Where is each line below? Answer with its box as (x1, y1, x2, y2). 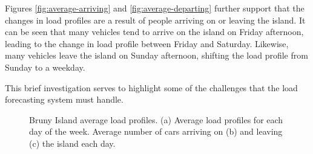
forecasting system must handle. (5, 93, 124, 106)
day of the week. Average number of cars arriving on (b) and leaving (29, 125, 283, 138)
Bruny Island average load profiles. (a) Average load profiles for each (29, 113, 283, 126)
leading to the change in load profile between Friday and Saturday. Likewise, (5, 37, 289, 50)
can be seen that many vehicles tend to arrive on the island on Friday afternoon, (5, 25, 304, 38)
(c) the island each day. (29, 136, 116, 149)
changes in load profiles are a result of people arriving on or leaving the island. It (5, 13, 306, 26)
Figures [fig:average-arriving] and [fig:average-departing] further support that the (5, 2, 305, 14)
